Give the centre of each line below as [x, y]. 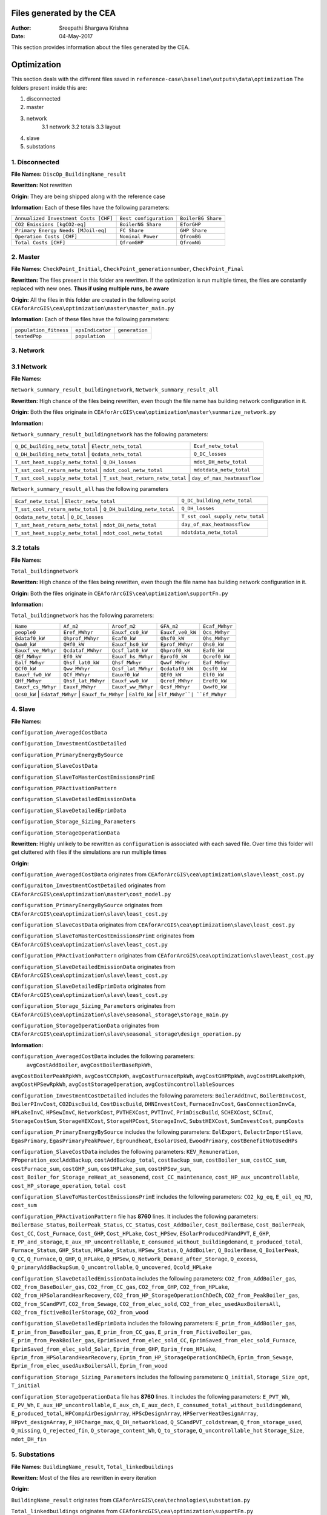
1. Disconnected [35, 162]
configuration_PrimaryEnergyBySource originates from [87, 905]
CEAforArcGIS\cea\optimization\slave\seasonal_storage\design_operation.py [126, 1034]
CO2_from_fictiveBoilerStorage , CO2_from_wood [80, 1313]
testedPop [28, 336]
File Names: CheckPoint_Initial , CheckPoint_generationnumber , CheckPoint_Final [127, 269]
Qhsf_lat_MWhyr [84, 681]
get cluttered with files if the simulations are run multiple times [89, 852]
